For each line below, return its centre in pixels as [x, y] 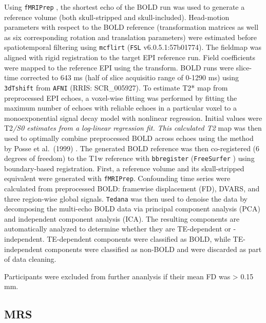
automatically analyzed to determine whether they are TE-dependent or [118, 229]
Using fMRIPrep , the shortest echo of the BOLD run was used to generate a [125, 7]
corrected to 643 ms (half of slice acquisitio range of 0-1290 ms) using [130, 77]
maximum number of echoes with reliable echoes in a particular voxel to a [120, 108]
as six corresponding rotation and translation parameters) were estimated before [130, 37]
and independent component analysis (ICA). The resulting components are [122, 218]
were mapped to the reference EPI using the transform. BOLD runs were [119, 67]
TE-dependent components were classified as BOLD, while [139, 239]
